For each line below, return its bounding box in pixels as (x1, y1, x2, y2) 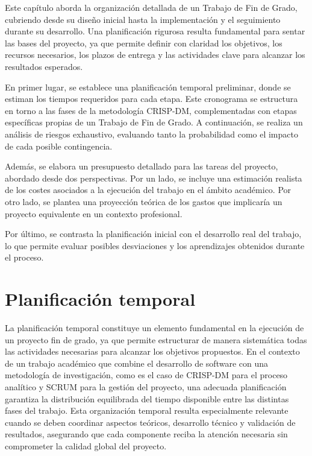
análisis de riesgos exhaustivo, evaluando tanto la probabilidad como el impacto (5, 127, 298, 140)
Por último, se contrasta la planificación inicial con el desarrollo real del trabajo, (5, 227, 302, 240)
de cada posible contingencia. (5, 139, 113, 152)
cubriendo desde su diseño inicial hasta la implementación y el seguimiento (5, 13, 281, 25)
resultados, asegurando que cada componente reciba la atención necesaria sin (5, 428, 288, 440)
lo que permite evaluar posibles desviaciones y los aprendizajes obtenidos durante (5, 239, 305, 252)
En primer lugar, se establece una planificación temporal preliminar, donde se (5, 80, 291, 93)
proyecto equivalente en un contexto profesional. (5, 207, 183, 220)
